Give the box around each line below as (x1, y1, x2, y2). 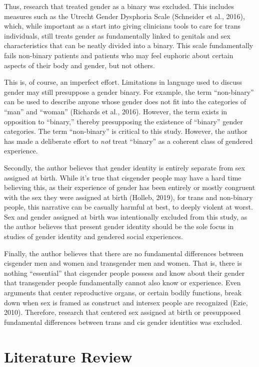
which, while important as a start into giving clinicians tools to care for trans (4, 21, 241, 31)
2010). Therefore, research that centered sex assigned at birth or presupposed (4, 307, 241, 317)
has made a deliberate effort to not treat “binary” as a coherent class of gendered (4, 135, 253, 146)
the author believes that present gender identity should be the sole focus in (4, 221, 234, 232)
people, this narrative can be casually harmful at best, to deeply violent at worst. (4, 202, 253, 212)
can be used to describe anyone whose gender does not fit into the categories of (4, 96, 246, 107)
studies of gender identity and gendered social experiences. (4, 231, 183, 242)
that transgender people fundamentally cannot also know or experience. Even (4, 277, 241, 288)
